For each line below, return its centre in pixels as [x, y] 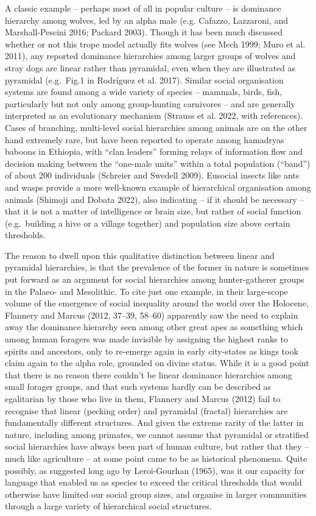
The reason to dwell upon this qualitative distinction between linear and [140, 255]
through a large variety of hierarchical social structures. [108, 506]
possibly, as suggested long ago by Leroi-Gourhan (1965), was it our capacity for [155, 470]
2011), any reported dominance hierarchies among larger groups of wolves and [150, 56]
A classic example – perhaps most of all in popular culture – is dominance [143, 8]
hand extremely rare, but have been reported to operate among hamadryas [145, 139]
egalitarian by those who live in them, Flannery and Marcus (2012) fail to [143, 398]
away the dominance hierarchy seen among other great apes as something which [154, 327]
